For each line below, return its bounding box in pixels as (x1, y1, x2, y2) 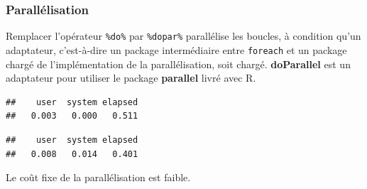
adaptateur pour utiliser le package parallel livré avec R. (6, 70, 256, 85)
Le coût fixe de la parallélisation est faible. (6, 170, 191, 185)
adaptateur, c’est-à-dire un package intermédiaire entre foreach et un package (6, 42, 347, 57)
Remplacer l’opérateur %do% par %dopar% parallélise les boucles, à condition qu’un (6, 28, 361, 43)
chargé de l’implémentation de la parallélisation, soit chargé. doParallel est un (6, 56, 351, 71)
